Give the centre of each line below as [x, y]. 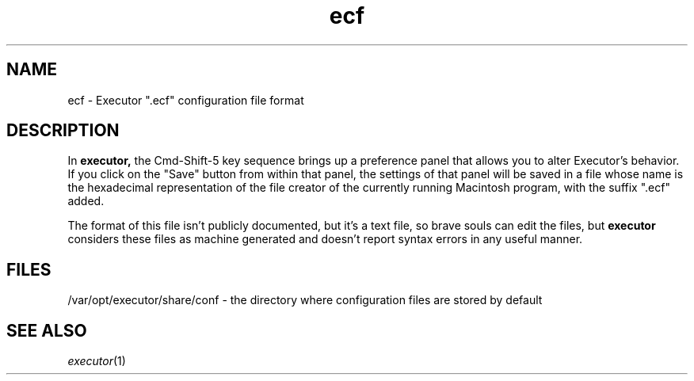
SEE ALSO [47, 330]
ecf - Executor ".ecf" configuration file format [186, 100]
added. [86, 201]
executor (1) [97, 361]
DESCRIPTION [63, 131]
